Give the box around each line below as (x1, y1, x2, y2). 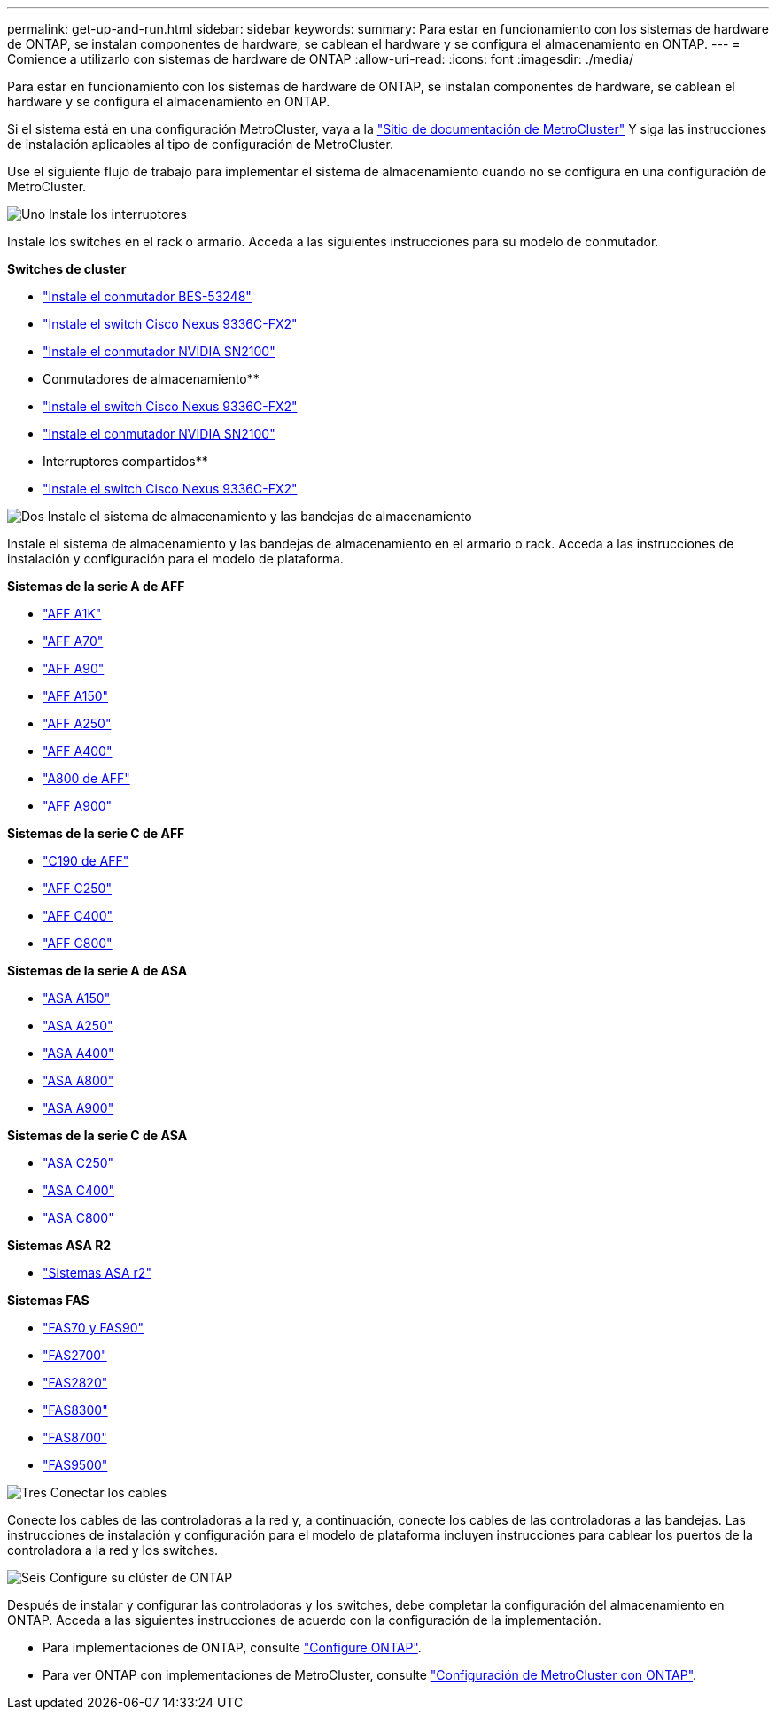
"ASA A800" (43, 1073, 114, 1088)
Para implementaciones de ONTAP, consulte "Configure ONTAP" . (43, 1640, 422, 1655)
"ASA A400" (43, 1045, 114, 1060)
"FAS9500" (43, 1457, 108, 1472)
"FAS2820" (43, 1375, 108, 1390)
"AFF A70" (43, 633, 104, 649)
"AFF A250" (43, 716, 112, 731)
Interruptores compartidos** (43, 454, 208, 469)
